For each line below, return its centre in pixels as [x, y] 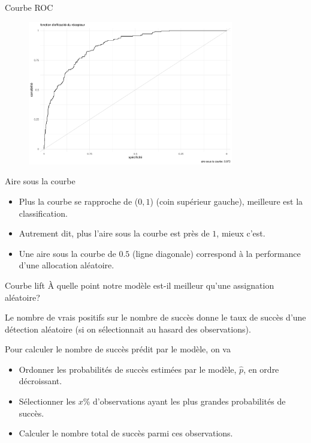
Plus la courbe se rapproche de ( [78, 201]
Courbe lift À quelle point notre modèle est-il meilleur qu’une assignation [140, 285]
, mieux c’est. [241, 233]
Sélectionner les [47, 401]
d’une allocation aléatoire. [67, 265]
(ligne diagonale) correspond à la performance [217, 253]
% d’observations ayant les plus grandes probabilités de [184, 401]
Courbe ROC [29, 7]
